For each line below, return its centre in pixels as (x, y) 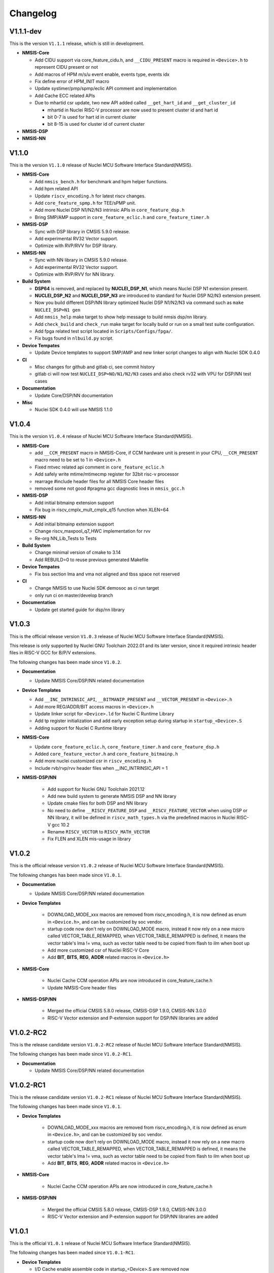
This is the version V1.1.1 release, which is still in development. (77, 44)
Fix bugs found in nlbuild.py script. (74, 338)
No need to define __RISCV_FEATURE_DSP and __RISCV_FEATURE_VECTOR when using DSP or (148, 810)
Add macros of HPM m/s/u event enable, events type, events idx (102, 74)
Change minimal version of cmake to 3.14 (78, 552)
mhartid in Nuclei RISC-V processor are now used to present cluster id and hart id (133, 110)
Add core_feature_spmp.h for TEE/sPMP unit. (85, 203)
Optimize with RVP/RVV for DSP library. (76, 246)
